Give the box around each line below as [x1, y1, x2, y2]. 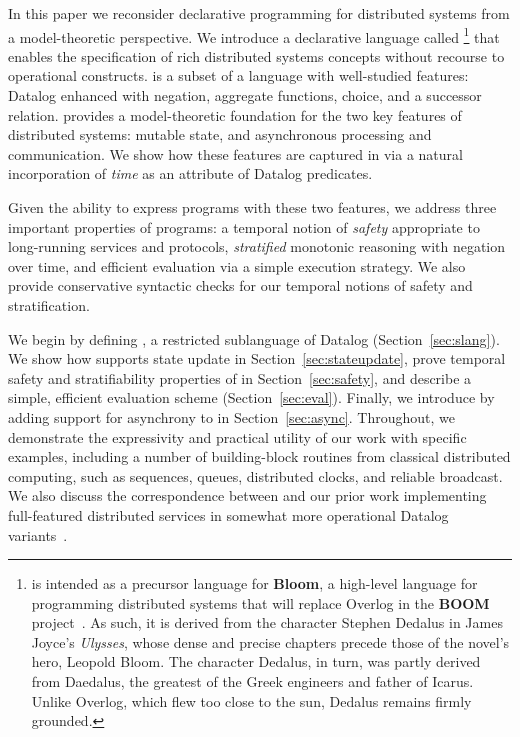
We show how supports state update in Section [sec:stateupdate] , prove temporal [8, 348, 506, 369]
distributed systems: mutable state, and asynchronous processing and [8, 124, 432, 145]
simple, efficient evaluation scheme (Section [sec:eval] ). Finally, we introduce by [8, 387, 495, 408]
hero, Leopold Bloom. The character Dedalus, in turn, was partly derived [31, 651, 481, 672]
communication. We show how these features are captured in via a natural [8, 143, 463, 164]
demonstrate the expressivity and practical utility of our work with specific [8, 426, 467, 447]
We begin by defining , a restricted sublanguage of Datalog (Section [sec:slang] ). [8, 328, 500, 349]
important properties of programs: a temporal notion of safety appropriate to [8, 216, 480, 237]
